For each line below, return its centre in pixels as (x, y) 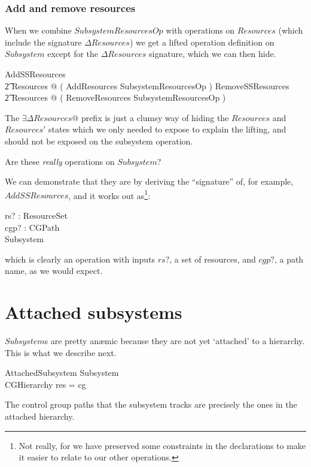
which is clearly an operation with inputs (80, 259)
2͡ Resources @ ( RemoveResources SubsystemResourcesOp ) (115, 97)
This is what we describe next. (61, 352)
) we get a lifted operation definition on (202, 42)
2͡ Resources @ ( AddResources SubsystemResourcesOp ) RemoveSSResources (147, 85)
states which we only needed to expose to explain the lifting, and (167, 129)
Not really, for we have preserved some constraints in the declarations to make (162, 445)
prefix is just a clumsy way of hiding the (155, 117)
